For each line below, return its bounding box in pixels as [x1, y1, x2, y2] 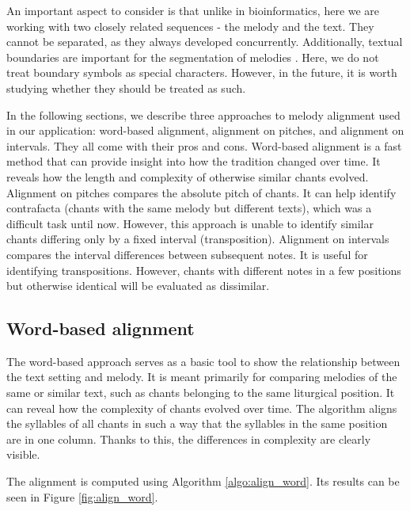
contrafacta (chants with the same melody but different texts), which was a [6, 200, 372, 216]
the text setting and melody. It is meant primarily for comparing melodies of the [6, 368, 397, 385]
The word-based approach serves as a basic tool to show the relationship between [6, 353, 401, 369]
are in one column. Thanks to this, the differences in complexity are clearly [6, 430, 371, 447]
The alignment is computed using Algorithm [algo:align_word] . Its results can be [6, 473, 400, 490]
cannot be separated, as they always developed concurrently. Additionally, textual [6, 33, 403, 50]
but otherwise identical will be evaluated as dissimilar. [6, 277, 270, 294]
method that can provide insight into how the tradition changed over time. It [6, 153, 381, 170]
